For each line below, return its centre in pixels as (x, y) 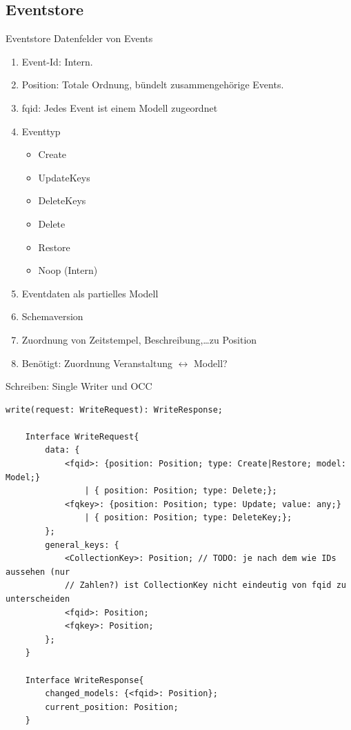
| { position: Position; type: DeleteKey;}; (188, 518)
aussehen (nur (38, 572)
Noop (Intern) (68, 270)
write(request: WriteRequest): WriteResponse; (114, 410)
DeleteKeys (62, 200)
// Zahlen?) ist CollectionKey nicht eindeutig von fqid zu (205, 585)
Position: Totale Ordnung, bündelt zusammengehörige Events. (153, 85)
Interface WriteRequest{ (82, 436)
